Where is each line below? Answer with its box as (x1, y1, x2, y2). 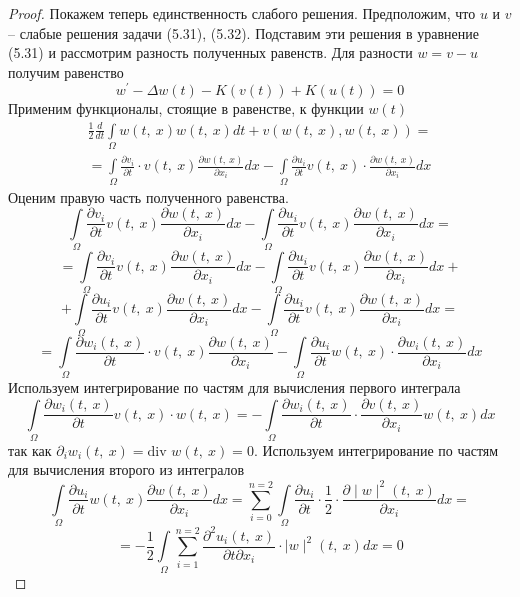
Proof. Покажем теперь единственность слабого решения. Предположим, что (8, 3, 476, 23)
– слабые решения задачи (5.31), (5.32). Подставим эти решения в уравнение (8, 22, 479, 43)
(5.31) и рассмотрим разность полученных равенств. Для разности (8, 42, 413, 63)
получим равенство (8, 61, 124, 82)
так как (8, 439, 52, 460)
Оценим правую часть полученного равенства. (8, 186, 289, 207)
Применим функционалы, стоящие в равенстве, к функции (8, 98, 364, 119)
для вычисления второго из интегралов (8, 459, 245, 480)
